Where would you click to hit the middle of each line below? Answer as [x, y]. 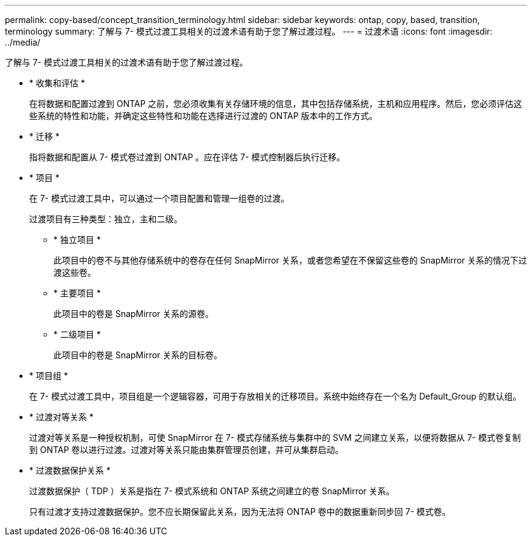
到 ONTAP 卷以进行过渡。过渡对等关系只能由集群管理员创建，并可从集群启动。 [186, 450]
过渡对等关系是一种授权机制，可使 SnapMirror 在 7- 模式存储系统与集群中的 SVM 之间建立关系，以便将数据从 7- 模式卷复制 [275, 437]
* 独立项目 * [77, 240]
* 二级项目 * [77, 334]
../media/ [23, 42]
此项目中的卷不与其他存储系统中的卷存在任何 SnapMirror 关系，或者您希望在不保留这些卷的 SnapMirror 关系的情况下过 [290, 260]
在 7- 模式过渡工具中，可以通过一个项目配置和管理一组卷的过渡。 [159, 198]
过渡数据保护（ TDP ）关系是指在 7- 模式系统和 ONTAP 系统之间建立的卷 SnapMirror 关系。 [212, 491]
